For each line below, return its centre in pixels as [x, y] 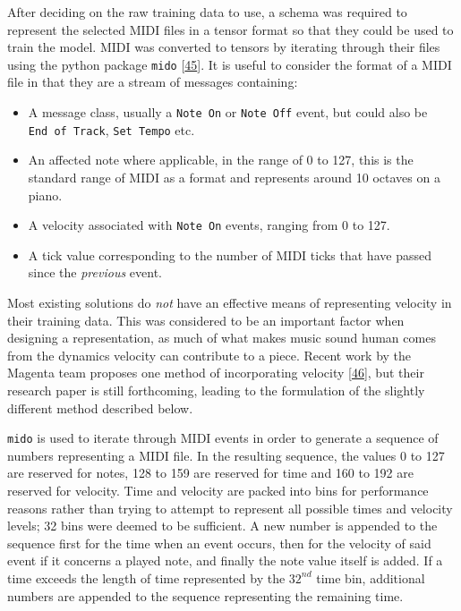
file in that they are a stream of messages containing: [153, 82]
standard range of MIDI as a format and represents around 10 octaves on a [234, 177]
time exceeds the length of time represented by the [146, 577]
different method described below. [100, 407]
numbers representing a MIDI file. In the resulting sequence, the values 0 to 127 [226, 455]
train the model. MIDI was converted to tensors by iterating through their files [224, 47]
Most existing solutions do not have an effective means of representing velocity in [230, 302]
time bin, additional [371, 577]
